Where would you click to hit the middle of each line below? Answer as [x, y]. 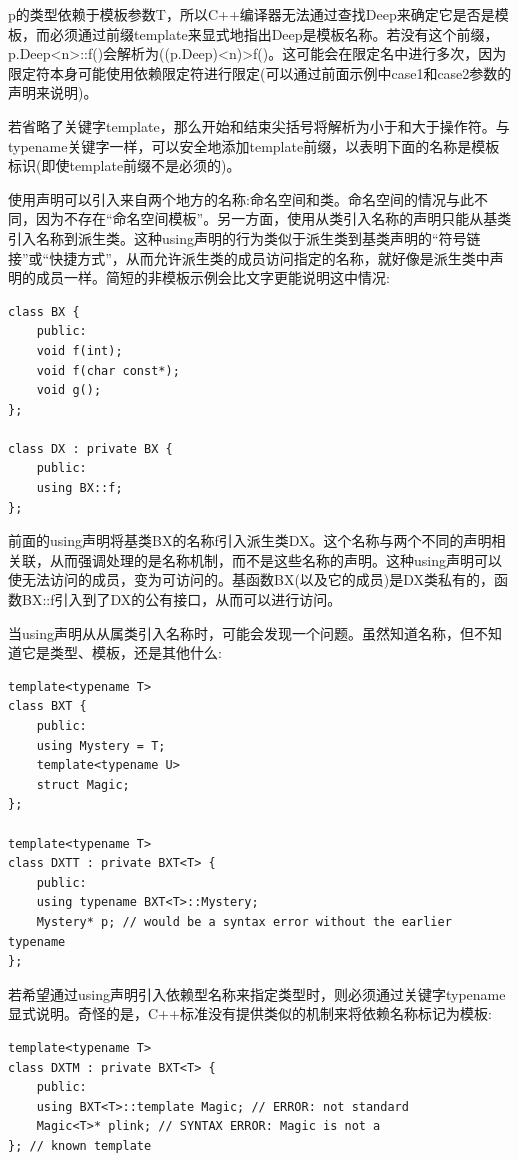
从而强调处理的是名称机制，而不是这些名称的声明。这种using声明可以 [275, 559]
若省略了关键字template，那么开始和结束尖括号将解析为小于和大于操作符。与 [259, 125]
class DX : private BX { [90, 448]
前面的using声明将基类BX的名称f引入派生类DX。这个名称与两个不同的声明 [250, 540]
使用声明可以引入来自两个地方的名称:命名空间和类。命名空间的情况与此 [241, 198]
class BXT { [47, 706]
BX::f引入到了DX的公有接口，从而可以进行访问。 [181, 599]
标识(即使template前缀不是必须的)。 [124, 165]
